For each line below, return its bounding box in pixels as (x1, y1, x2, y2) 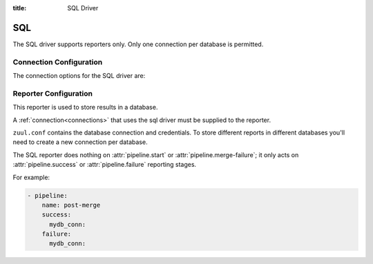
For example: (12, 173, 50, 181)
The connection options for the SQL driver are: (12, 72, 146, 80)
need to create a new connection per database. (12, 138, 148, 146)
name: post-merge (41, 201, 101, 209)
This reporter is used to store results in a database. (12, 103, 158, 112)
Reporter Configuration (12, 88, 93, 98)
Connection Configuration (12, 57, 103, 67)
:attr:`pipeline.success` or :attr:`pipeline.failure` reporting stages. (12, 161, 197, 169)
